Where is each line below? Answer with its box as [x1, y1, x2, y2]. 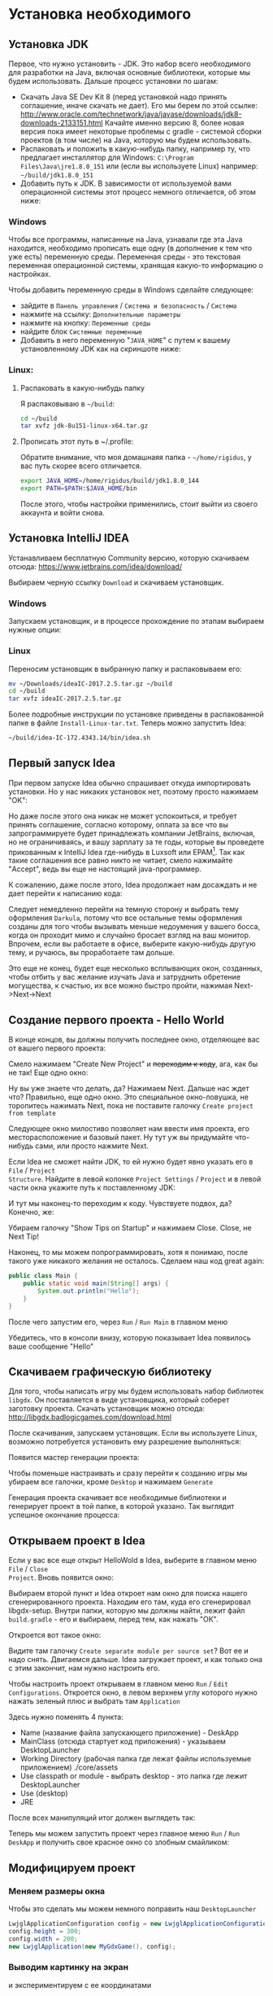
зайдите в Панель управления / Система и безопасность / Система [19, 300, 237, 310]
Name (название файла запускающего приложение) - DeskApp [19, 1728, 239, 1738]
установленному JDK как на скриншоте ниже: [19, 344, 181, 354]
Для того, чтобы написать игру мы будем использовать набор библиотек [8, 1386, 264, 1397]
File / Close [8, 1564, 49, 1574]
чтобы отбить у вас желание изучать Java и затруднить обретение [8, 972, 241, 982]
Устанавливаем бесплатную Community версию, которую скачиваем [8, 553, 249, 563]
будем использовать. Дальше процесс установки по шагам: [8, 77, 219, 86]
